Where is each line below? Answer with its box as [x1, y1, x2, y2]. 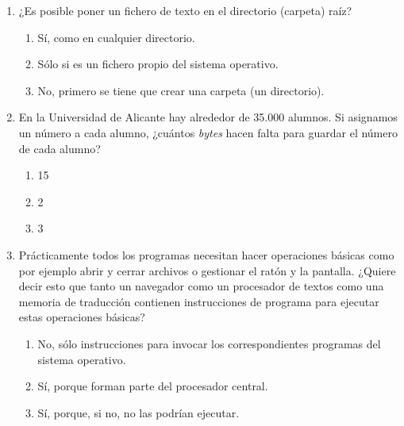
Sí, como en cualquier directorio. [37, 29, 195, 45]
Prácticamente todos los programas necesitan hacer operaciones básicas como [18, 246, 394, 263]
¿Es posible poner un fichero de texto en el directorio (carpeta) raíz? [18, 2, 352, 18]
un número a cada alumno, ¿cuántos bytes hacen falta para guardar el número [18, 124, 398, 140]
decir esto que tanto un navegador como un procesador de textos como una [18, 278, 384, 294]
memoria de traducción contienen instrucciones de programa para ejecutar [18, 293, 379, 309]
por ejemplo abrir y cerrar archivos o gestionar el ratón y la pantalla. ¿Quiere [18, 262, 396, 278]
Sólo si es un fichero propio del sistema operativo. [37, 56, 279, 72]
